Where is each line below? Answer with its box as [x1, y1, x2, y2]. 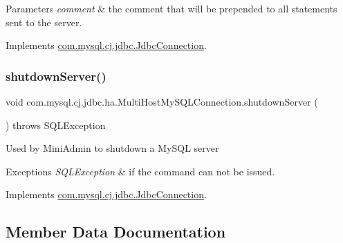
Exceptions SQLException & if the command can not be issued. [6, 164, 275, 178]
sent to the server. [6, 14, 82, 29]
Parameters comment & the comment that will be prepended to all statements [6, 1, 337, 15]
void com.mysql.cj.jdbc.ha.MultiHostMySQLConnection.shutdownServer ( [6, 95, 318, 108]
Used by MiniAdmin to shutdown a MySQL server [6, 141, 219, 155]
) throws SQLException [6, 117, 106, 132]
